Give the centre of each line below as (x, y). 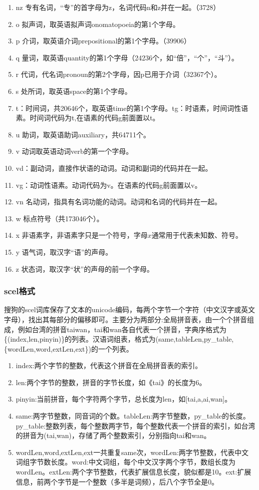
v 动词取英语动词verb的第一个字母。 (74, 151)
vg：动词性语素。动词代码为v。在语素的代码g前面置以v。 (109, 185)
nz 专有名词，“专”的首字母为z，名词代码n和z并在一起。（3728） (118, 7)
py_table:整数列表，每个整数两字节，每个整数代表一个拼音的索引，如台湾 (135, 425)
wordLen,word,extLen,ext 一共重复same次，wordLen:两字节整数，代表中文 (132, 452)
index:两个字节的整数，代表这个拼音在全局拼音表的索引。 (109, 365)
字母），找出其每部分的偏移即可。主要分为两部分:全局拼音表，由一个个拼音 (126, 319)
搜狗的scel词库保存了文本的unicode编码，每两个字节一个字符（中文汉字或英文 (129, 309)
